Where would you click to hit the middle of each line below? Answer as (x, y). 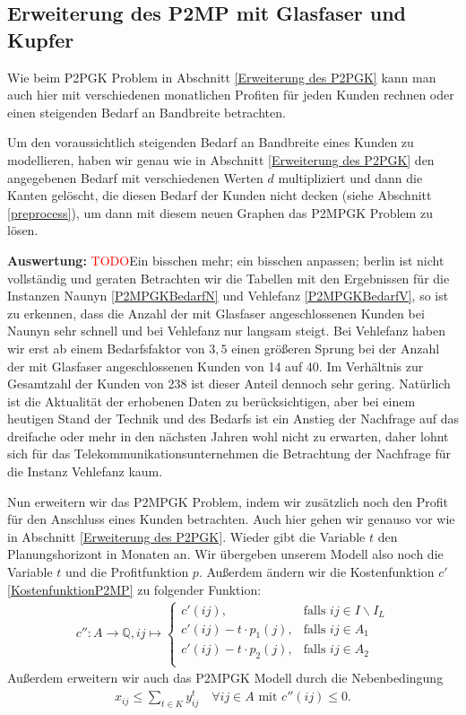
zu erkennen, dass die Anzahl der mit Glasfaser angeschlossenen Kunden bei (216, 313)
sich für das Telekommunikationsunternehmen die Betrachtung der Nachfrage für (229, 453)
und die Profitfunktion (127, 572)
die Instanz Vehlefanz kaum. (85, 471)
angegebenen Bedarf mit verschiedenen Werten (135, 177)
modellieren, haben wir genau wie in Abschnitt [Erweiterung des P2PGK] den (221, 159)
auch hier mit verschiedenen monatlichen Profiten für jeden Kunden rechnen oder (231, 95)
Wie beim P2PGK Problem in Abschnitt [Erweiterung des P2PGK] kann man (222, 77)
